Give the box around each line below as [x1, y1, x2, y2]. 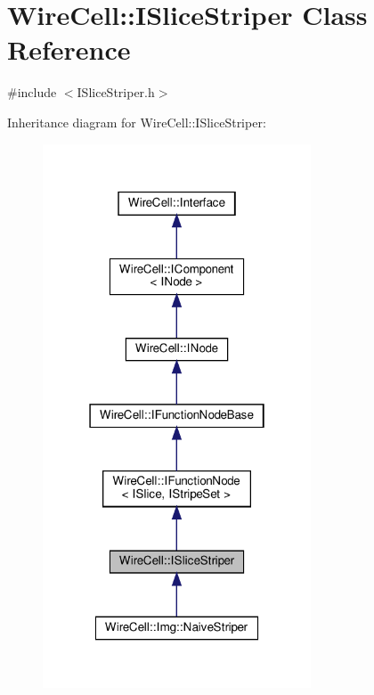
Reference [7, 31, 131, 68]
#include [7, 83, 57, 102]
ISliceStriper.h [77, 83, 155, 102]
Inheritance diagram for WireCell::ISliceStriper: [7, 112, 266, 131]
